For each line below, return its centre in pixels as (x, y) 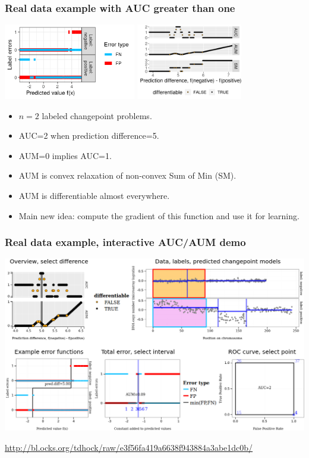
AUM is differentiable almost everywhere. (94, 195)
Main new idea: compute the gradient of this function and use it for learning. (159, 215)
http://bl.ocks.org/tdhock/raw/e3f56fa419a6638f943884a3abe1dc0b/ (129, 447)
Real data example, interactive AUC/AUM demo (125, 242)
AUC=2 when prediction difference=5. (89, 135)
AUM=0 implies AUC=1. (65, 155)
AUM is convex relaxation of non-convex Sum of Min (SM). (127, 175)
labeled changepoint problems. (97, 115)
